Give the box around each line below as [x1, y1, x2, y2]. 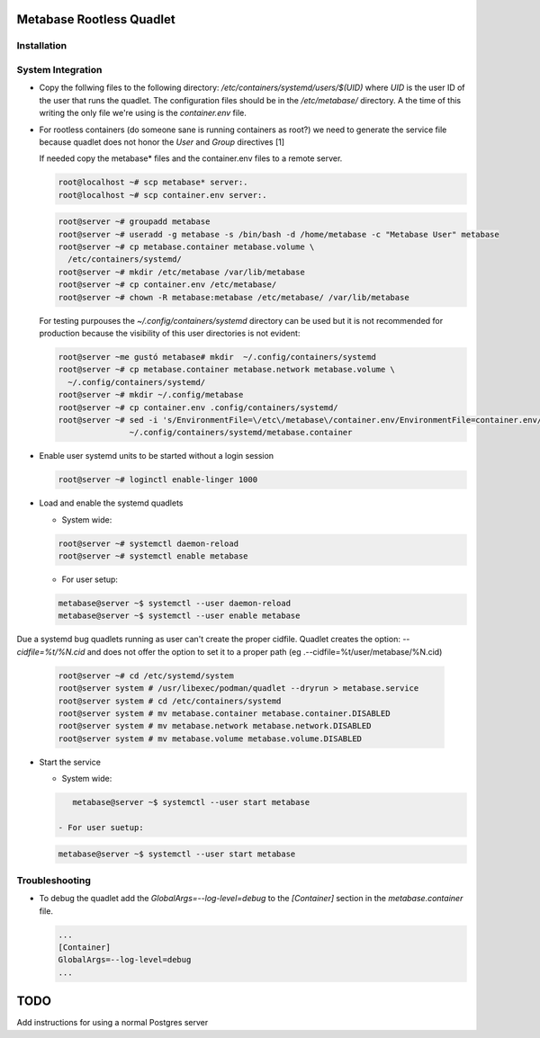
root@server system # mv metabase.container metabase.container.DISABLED [58, 708, 391, 719]
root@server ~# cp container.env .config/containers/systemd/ [58, 402, 338, 413]
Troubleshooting [16, 873, 92, 886]
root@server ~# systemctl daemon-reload [58, 538, 238, 549]
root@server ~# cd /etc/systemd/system [58, 670, 234, 681]
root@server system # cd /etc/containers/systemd [58, 695, 282, 706]
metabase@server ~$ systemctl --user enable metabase [58, 611, 301, 621]
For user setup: [61, 574, 119, 585]
